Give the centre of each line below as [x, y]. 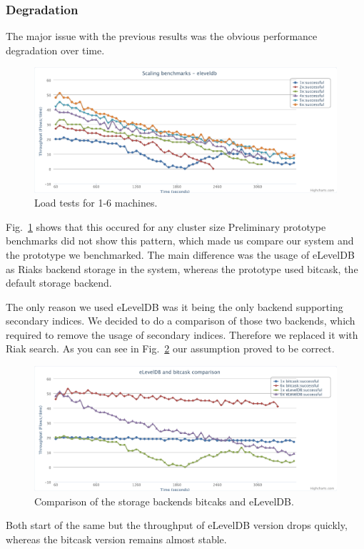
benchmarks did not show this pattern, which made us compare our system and [180, 241]
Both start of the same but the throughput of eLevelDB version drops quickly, [177, 525]
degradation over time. [55, 50]
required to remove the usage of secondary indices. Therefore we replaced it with [182, 334]
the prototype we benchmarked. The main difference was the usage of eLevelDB [180, 254]
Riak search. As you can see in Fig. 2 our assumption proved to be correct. [170, 348]
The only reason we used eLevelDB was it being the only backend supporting [175, 306]
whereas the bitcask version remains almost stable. [116, 539]
